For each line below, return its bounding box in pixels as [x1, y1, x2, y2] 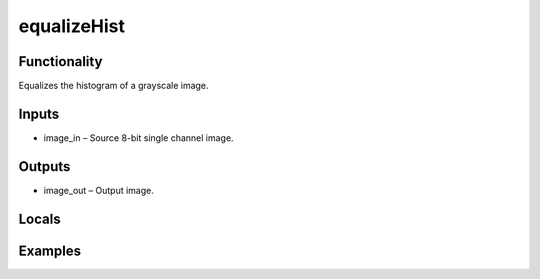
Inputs [18, 105, 60, 122]
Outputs [18, 158, 71, 175]
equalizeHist [18, 15, 125, 37]
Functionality [18, 53, 103, 70]
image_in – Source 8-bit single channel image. [43, 131, 234, 144]
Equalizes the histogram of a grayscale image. [18, 80, 209, 92]
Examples [18, 242, 82, 259]
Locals [18, 210, 61, 227]
